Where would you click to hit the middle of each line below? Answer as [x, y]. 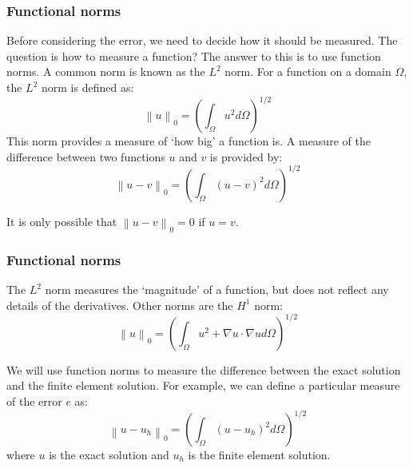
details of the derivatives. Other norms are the [120, 305]
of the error [34, 401]
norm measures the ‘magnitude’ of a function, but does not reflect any [217, 290]
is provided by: [246, 156]
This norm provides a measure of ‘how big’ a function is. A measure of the [189, 141]
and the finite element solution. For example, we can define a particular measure [203, 385]
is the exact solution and [109, 455]
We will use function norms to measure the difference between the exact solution [204, 369]
